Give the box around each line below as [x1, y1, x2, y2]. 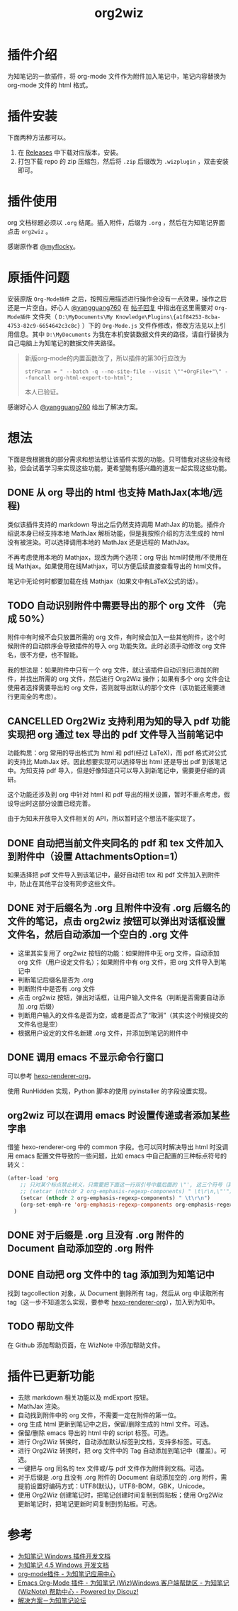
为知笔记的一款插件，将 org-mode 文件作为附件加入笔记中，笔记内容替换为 [7, 72, 227, 80]
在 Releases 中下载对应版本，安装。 [17, 148, 123, 157]
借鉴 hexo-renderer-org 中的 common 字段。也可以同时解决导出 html [7, 1143, 208, 1151]
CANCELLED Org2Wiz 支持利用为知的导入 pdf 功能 [7, 715, 230, 727]
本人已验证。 [24, 387, 62, 396]
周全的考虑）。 [19, 692, 60, 701]
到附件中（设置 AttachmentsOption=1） [7, 850, 184, 863]
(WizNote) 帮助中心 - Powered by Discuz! [17, 1587, 139, 1595]
